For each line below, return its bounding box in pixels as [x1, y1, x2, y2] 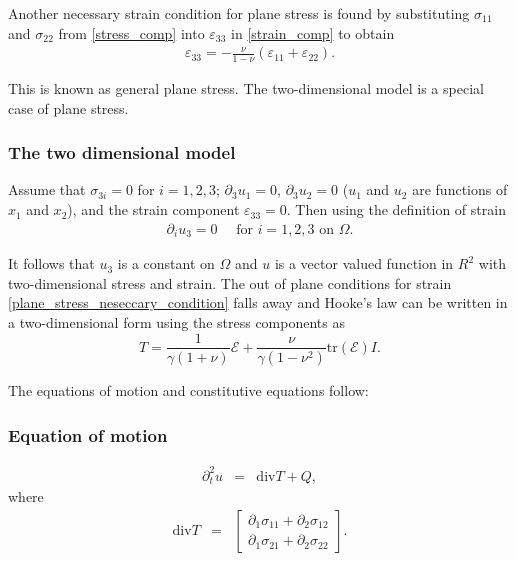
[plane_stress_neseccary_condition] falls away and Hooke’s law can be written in [8, 292, 508, 313]
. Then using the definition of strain [286, 199, 506, 220]
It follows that [8, 253, 95, 274]
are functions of [412, 179, 508, 200]
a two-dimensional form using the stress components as [8, 311, 345, 332]
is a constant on [117, 253, 215, 274]
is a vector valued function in [274, 253, 454, 274]
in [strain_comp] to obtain [231, 22, 395, 43]
